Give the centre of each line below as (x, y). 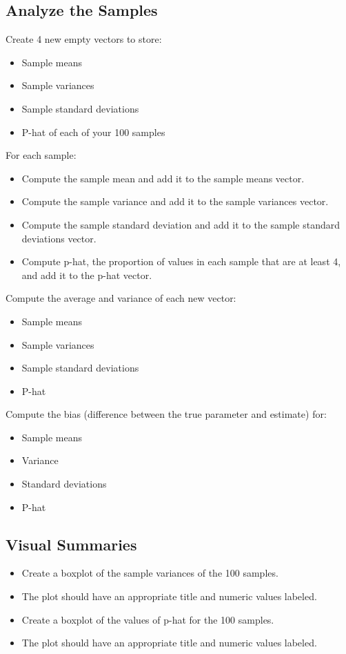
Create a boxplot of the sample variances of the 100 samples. (150, 573)
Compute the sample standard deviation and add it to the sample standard (181, 224)
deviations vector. (59, 238)
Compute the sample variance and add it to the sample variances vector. (175, 201)
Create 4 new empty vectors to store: (84, 39)
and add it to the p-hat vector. (87, 275)
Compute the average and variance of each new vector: (121, 298)
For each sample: (41, 155)
